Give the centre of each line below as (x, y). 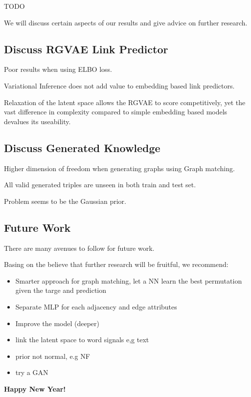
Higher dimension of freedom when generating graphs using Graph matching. (119, 168)
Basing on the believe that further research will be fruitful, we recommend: (116, 264)
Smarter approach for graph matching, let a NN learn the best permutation (129, 280)
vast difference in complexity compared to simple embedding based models (116, 112)
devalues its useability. (37, 121)
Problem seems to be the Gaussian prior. (65, 201)
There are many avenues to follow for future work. (79, 248)
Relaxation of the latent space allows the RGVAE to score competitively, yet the (125, 102)
